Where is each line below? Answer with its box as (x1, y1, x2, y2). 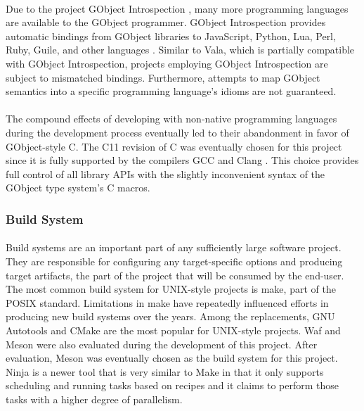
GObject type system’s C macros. (6, 180, 150, 195)
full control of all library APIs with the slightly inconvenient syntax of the (6, 166, 325, 181)
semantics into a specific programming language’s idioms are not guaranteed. (6, 84, 337, 99)
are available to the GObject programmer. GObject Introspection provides (6, 15, 326, 30)
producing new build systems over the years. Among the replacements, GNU (6, 309, 335, 324)
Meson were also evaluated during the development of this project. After (6, 336, 318, 351)
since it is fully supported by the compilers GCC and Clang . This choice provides (6, 153, 359, 167)
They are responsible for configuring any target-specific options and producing (6, 253, 343, 268)
